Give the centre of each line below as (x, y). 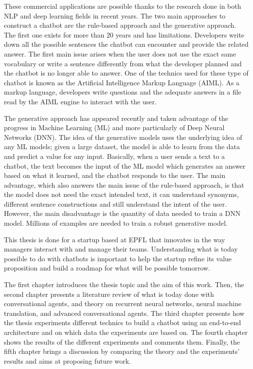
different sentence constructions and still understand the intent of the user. (115, 204)
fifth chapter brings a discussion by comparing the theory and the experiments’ (122, 351)
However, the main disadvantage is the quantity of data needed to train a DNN (122, 213)
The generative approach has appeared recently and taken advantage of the (116, 118)
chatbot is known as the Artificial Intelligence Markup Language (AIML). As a (122, 82)
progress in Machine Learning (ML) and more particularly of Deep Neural (114, 127)
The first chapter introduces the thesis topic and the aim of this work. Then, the (124, 284)
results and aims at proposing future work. (68, 360)
